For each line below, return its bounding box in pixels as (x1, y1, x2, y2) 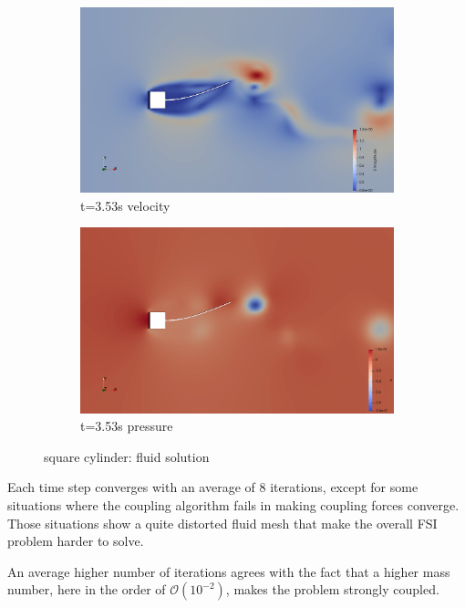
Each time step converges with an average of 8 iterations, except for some (7, 477, 418, 497)
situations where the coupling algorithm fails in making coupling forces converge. (7, 496, 460, 515)
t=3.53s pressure (80, 416, 173, 435)
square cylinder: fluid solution (44, 446, 210, 466)
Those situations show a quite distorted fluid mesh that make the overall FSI (7, 513, 438, 532)
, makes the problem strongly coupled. (225, 580, 439, 599)
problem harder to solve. (7, 531, 144, 550)
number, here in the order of (7, 580, 166, 599)
